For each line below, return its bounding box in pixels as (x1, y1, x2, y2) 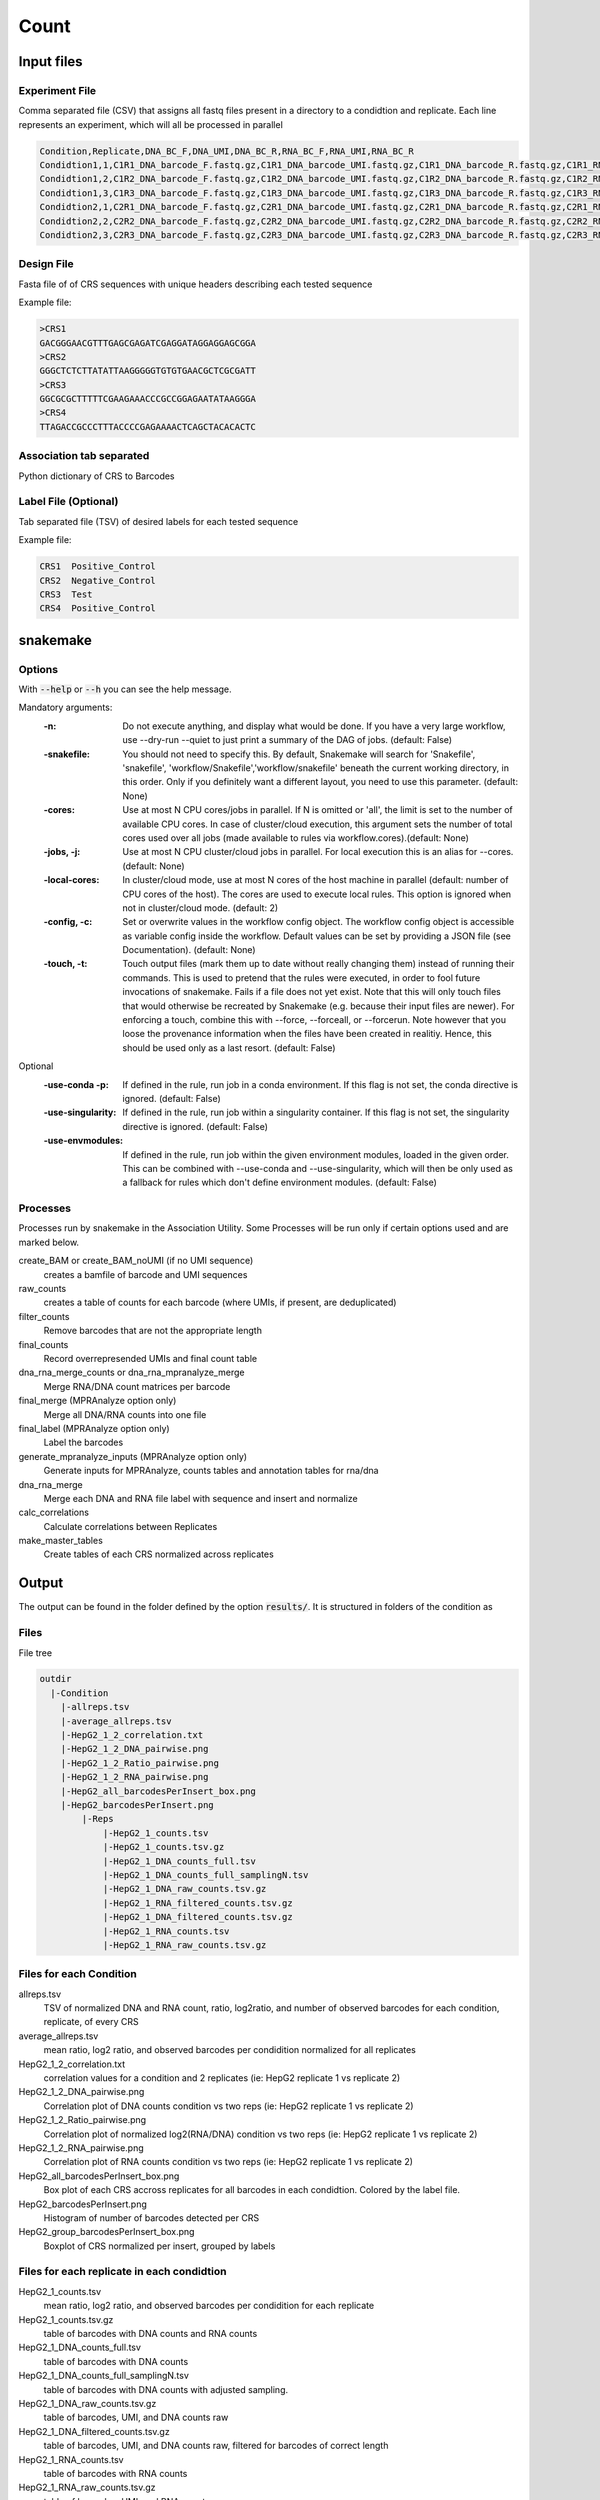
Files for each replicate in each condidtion (18, 2265, 227, 2279)
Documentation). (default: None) (122, 944, 256, 956)
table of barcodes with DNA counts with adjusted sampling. (43, 2383, 289, 2395)
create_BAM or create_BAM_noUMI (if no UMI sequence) (18, 1255, 254, 1267)
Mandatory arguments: (18, 701, 113, 714)
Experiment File (18, 83, 97, 97)
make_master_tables (18, 1535, 104, 1547)
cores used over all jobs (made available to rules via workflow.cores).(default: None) (122, 831, 470, 844)
